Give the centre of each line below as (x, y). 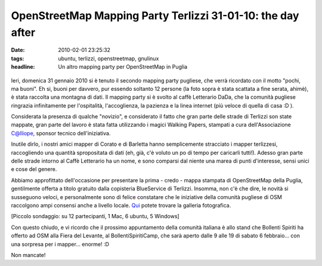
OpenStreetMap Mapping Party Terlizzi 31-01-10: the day (155, 16)
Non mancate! (28, 255)
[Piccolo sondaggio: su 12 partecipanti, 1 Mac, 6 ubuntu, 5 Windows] (95, 216)
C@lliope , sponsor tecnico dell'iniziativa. (61, 133)
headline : (23, 67)
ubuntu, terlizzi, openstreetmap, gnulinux (109, 58)
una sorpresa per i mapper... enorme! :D (60, 244)
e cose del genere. (34, 169)
